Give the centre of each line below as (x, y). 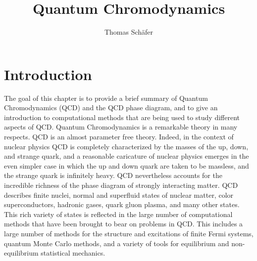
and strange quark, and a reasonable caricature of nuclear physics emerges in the (127, 156)
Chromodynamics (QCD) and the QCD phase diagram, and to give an (111, 108)
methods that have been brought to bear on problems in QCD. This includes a (124, 224)
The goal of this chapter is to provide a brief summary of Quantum (106, 98)
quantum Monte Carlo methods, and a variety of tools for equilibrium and (117, 243)
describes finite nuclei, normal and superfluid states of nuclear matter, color (119, 195)
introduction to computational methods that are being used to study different (122, 117)
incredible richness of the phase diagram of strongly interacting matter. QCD (121, 185)
